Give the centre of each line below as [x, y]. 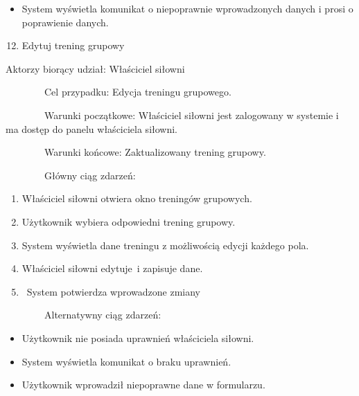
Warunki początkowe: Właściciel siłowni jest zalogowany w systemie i [191, 115]
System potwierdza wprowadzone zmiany [113, 291]
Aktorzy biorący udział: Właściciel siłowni [95, 68]
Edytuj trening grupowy [73, 45]
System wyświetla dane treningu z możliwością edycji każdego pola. [165, 245]
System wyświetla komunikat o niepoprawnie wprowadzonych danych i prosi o [187, 8]
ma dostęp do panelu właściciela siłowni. [92, 128]
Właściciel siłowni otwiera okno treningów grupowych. [137, 198]
